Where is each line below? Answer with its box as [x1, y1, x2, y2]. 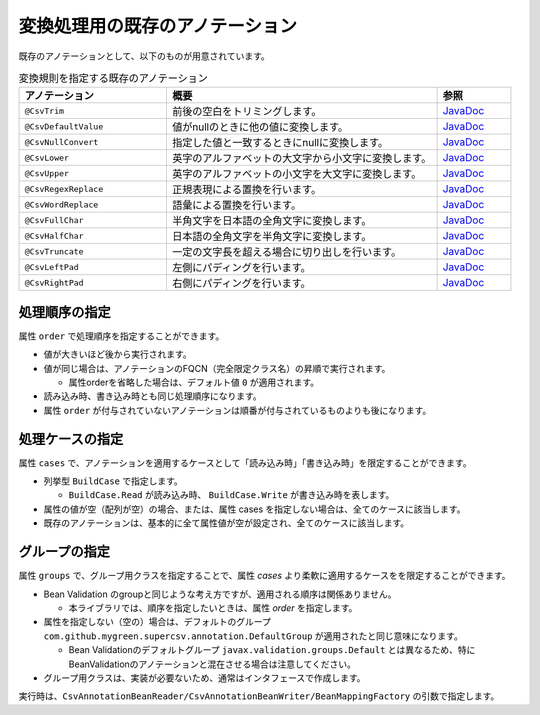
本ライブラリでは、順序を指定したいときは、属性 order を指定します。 [68, 601, 358, 614]
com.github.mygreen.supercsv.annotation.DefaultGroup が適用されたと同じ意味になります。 [43, 630, 464, 642]
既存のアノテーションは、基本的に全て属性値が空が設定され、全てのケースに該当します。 [43, 517, 410, 529]
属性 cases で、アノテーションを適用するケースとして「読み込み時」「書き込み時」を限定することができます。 [18, 456, 472, 469]
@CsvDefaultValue [24, 121, 104, 132]
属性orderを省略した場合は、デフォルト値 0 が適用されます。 [68, 376, 320, 388]
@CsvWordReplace [24, 199, 99, 210]
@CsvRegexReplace [24, 183, 104, 194]
